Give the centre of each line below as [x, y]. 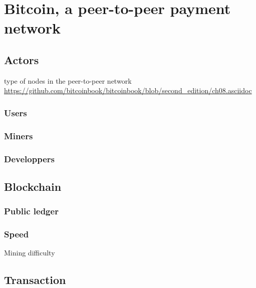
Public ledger [31, 211]
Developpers [29, 159]
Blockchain [33, 186]
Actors [22, 59]
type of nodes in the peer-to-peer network [68, 80]
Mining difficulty [30, 253]
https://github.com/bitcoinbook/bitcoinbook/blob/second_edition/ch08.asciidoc [128, 90]
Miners [19, 135]
